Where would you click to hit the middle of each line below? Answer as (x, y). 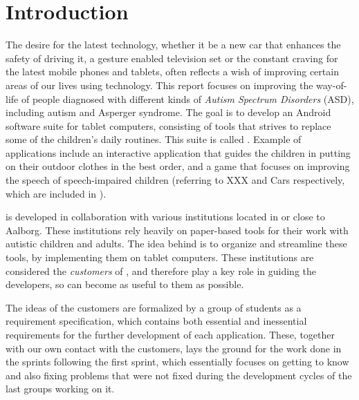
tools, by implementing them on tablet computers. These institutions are (160, 257)
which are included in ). (56, 193)
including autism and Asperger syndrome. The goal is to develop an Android (168, 112)
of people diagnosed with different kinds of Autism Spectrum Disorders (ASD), (187, 98)
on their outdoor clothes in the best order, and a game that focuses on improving (178, 166)
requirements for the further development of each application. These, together (170, 334)
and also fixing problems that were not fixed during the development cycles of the (179, 375)
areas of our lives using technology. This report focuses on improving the (159, 85)
